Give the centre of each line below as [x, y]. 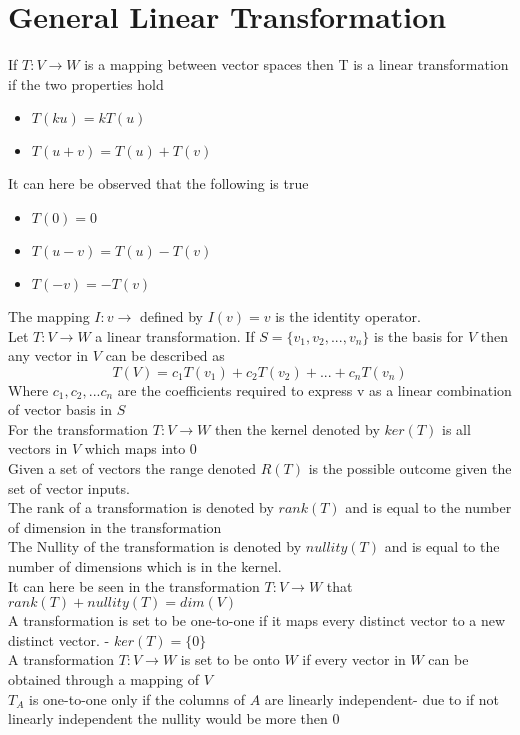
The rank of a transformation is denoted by [141, 507]
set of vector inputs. [69, 487]
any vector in [48, 355]
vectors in [38, 448]
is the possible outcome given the [410, 468]
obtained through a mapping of [104, 679]
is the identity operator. [348, 315]
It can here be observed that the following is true [158, 183]
